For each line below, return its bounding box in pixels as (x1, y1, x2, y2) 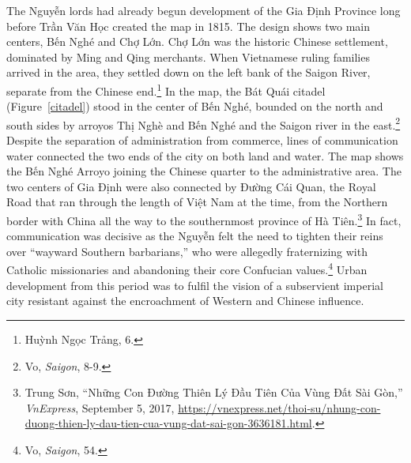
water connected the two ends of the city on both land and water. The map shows (6, 147, 404, 164)
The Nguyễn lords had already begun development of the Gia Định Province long (6, 2, 401, 18)
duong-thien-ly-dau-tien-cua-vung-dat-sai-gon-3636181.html (25, 415, 312, 431)
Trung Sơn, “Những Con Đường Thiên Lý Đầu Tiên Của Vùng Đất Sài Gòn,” (25, 384, 403, 401)
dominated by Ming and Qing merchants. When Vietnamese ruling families (6, 48, 370, 65)
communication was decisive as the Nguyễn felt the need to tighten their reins (6, 228, 383, 244)
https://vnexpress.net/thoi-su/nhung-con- (178, 399, 381, 416)
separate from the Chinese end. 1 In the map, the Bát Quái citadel (6, 80, 326, 99)
